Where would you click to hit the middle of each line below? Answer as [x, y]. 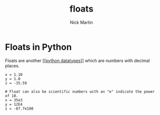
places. [12, 66]
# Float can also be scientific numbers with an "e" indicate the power [80, 91]
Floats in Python [38, 47]
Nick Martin [81, 22]
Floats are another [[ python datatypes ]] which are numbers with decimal [78, 60]
